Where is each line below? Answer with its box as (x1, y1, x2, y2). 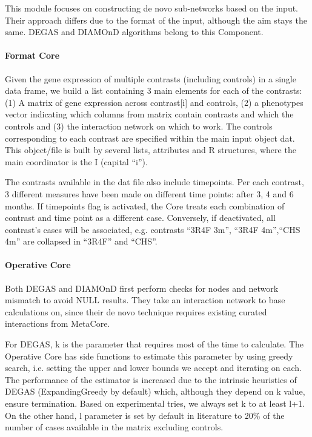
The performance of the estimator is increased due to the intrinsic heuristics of (5, 373, 297, 386)
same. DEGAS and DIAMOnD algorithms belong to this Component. (5, 25, 264, 38)
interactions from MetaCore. (5, 317, 110, 330)
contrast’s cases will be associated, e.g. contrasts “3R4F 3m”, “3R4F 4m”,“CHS (5, 223, 300, 235)
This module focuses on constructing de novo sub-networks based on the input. (5, 2, 299, 14)
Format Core (5, 49, 60, 62)
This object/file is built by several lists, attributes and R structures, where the (5, 143, 296, 156)
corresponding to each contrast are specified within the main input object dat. (5, 131, 295, 144)
